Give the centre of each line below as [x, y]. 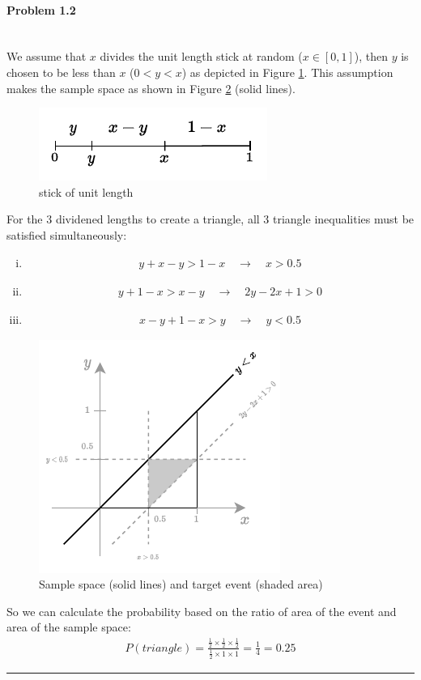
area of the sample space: [69, 627]
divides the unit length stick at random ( [201, 56]
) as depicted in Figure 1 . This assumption [287, 72]
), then [371, 56]
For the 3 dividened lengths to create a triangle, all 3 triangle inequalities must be [210, 219]
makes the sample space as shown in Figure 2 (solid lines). [151, 88]
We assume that [47, 56]
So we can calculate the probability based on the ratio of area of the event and [202, 611]
